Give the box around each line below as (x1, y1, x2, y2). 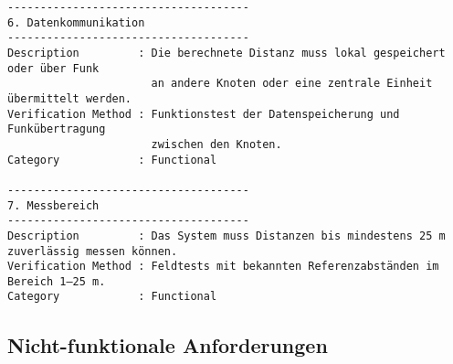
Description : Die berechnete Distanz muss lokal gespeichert (7, 46, 446, 59)
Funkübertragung (7, 123, 106, 136)
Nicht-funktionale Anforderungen (7, 330, 328, 359)
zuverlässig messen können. (7, 244, 178, 258)
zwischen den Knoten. (151, 137, 282, 151)
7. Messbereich (7, 198, 100, 212)
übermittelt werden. (7, 91, 132, 105)
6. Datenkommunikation (7, 16, 145, 29)
